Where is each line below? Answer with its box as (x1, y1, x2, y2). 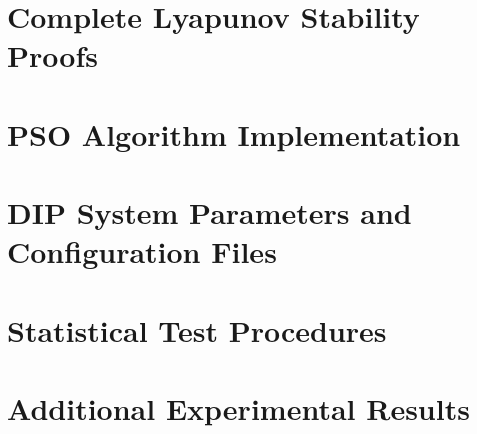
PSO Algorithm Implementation (7, 113, 461, 154)
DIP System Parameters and (7, 192, 412, 233)
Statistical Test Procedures (7, 309, 387, 350)
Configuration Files (7, 231, 277, 272)
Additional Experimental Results (7, 388, 470, 429)
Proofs (7, 35, 98, 76)
